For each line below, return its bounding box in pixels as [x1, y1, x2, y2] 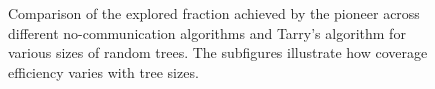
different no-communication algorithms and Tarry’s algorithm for [8, 22, 406, 43]
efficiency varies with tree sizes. [8, 61, 199, 82]
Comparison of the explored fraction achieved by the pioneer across [8, 3, 420, 23]
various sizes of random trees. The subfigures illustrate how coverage [8, 42, 428, 63]
